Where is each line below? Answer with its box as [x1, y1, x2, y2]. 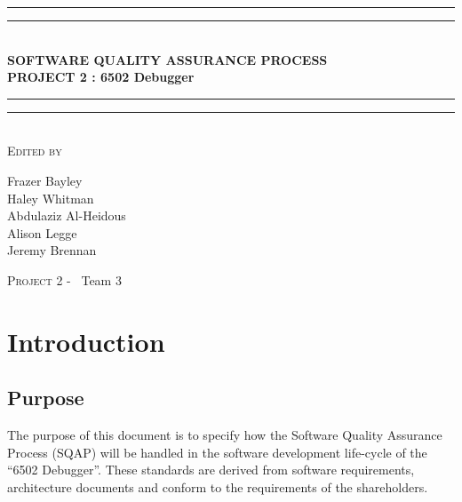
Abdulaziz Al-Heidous [7, 206, 126, 225]
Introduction [7, 323, 165, 359]
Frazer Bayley [7, 171, 83, 189]
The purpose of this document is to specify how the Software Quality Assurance [7, 426, 442, 444]
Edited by [7, 141, 62, 160]
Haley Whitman [7, 188, 94, 207]
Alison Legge [7, 223, 77, 242]
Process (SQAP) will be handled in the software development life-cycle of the [7, 442, 427, 461]
